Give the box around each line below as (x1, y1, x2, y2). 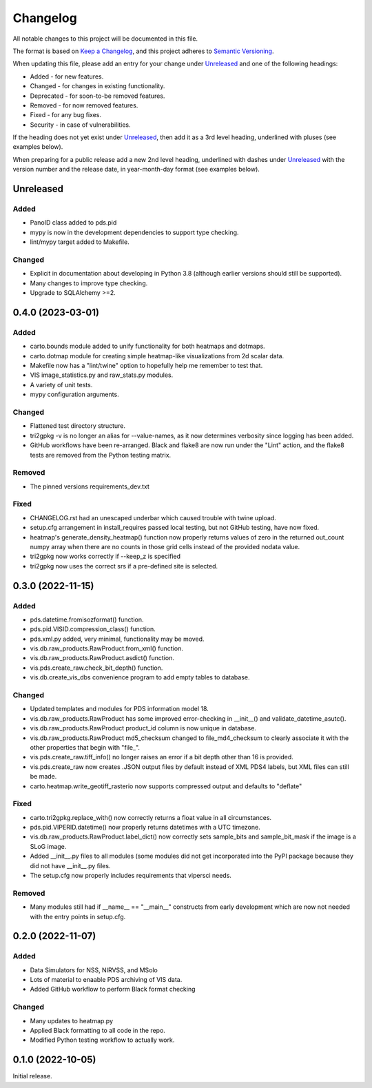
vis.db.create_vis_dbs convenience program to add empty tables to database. (30, 673, 250, 681)
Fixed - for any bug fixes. (30, 111, 101, 119)
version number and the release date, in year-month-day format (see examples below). (12, 165, 260, 174)
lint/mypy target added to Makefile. (30, 238, 130, 246)
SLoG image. (30, 842, 67, 850)
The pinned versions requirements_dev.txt (30, 482, 149, 491)
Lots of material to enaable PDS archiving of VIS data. (30, 976, 183, 984)
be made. (30, 772, 57, 781)
